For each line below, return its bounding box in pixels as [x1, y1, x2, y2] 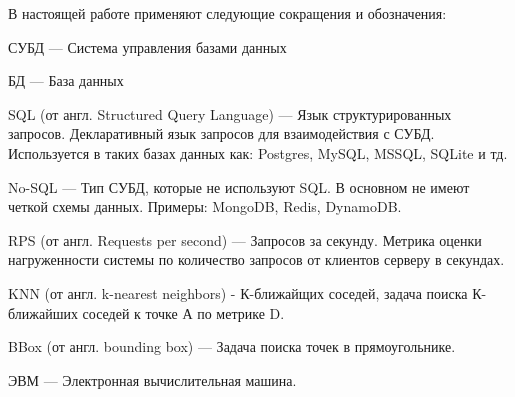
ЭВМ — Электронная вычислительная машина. [8, 369, 297, 390]
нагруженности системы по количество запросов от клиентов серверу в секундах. [8, 249, 505, 270]
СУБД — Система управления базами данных [8, 36, 287, 57]
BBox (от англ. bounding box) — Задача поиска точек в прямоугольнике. [8, 336, 456, 357]
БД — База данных [8, 70, 124, 91]
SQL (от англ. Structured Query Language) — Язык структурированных [8, 103, 452, 124]
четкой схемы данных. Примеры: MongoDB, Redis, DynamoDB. [8, 196, 402, 217]
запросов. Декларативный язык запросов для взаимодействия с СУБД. [8, 123, 435, 144]
